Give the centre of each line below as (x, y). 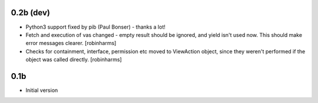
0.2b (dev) (30, 13)
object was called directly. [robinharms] (74, 60)
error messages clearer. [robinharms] (71, 43)
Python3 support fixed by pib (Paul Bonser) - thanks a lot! (96, 27)
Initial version (42, 90)
